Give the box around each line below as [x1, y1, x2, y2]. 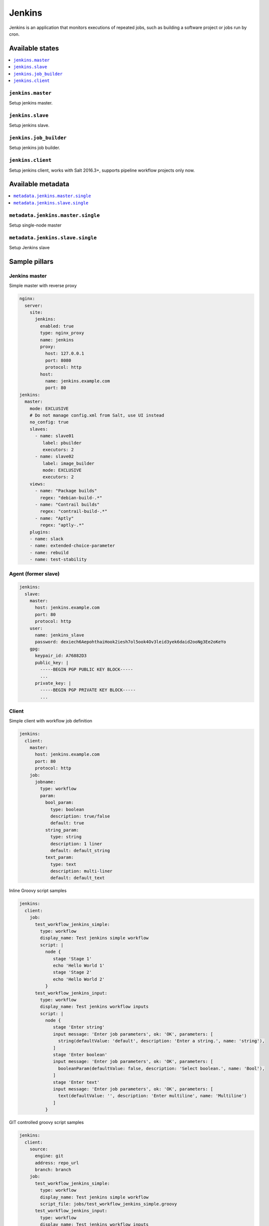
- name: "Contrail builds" [35, 502, 100, 508]
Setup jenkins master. [9, 100, 53, 106]
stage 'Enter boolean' [53, 1052, 108, 1058]
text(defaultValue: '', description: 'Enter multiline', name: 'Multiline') [58, 1093, 247, 1098]
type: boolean [50, 807, 84, 812]
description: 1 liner [50, 841, 102, 846]
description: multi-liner [50, 868, 113, 874]
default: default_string [50, 847, 110, 853]
